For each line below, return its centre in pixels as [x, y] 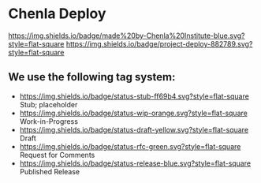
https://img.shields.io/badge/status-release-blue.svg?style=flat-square [135, 163]
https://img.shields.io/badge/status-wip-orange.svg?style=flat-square [134, 113]
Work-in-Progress [49, 121]
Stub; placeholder [48, 104]
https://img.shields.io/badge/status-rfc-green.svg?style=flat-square [130, 146]
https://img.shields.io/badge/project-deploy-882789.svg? [159, 43]
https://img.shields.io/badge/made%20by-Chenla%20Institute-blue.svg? [127, 35]
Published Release [50, 171]
